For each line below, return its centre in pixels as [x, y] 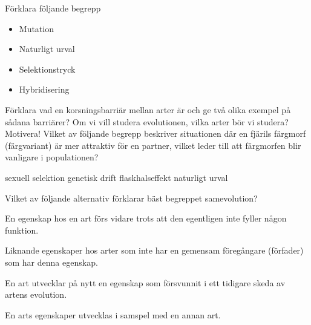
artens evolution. [36, 294]
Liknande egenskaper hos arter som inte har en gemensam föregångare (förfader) [154, 250]
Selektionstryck [47, 69]
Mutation [36, 28]
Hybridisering [44, 89]
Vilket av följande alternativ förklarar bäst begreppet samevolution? [131, 198]
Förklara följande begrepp [53, 8]
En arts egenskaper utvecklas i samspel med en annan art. [113, 314]
